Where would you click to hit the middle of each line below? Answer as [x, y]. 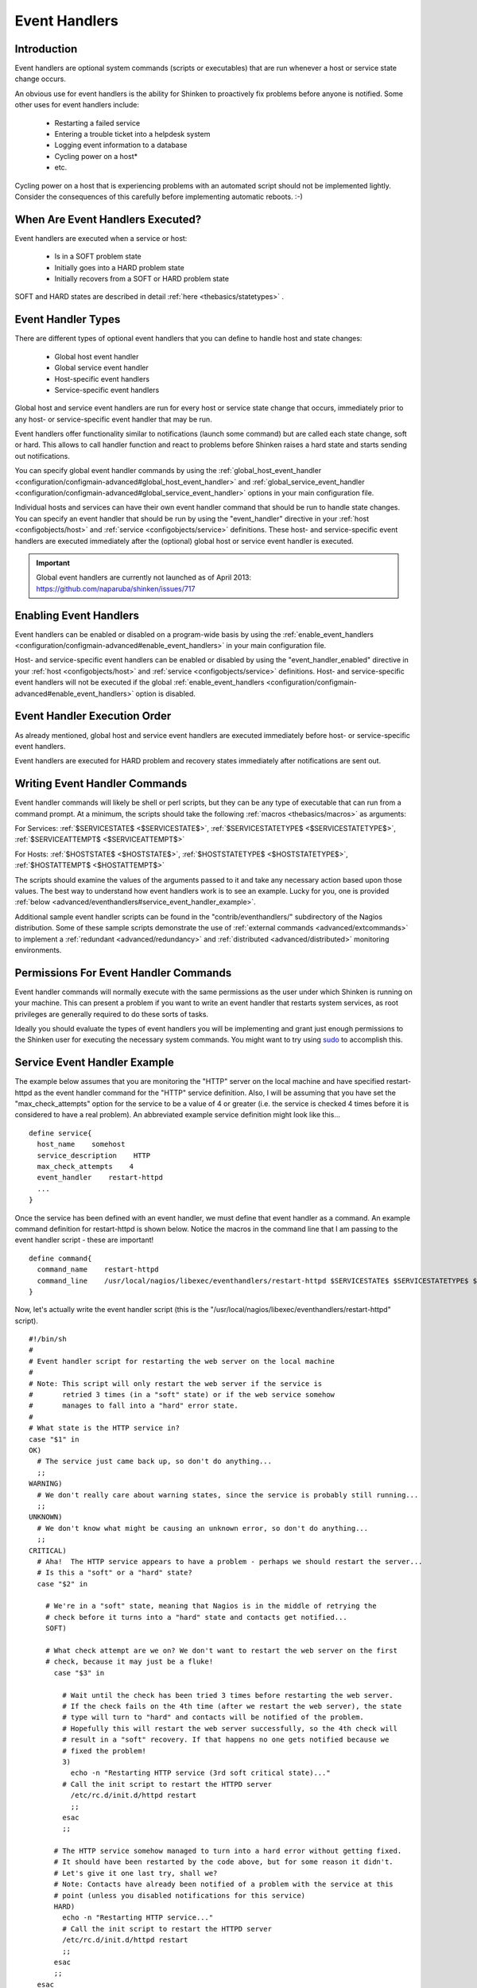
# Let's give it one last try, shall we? [136, 1873]
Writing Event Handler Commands [101, 784]
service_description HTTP [94, 1155]
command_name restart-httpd [98, 1270]
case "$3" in [79, 1673]
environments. [38, 949]
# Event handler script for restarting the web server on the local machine [182, 1361]
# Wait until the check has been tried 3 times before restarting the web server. [228, 1695]
